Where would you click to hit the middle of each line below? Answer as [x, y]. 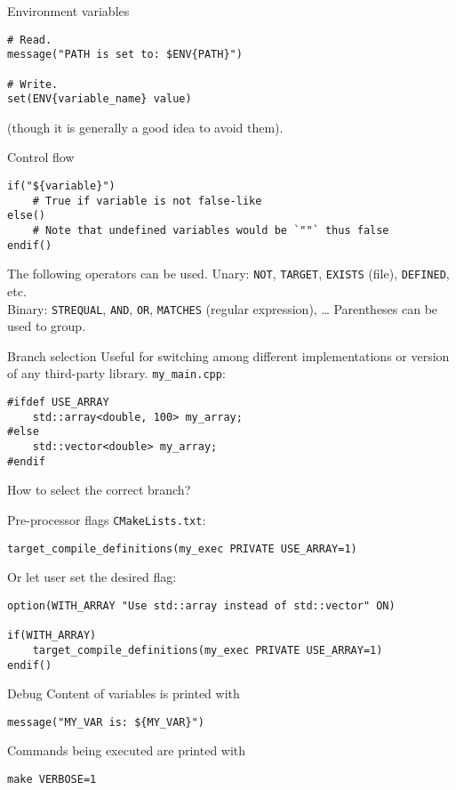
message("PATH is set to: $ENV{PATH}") [125, 55]
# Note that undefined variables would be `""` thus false [211, 231]
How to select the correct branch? [99, 490]
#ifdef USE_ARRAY [58, 403]
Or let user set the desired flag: [92, 577]
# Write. [33, 84]
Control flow [41, 157]
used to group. [47, 326]
